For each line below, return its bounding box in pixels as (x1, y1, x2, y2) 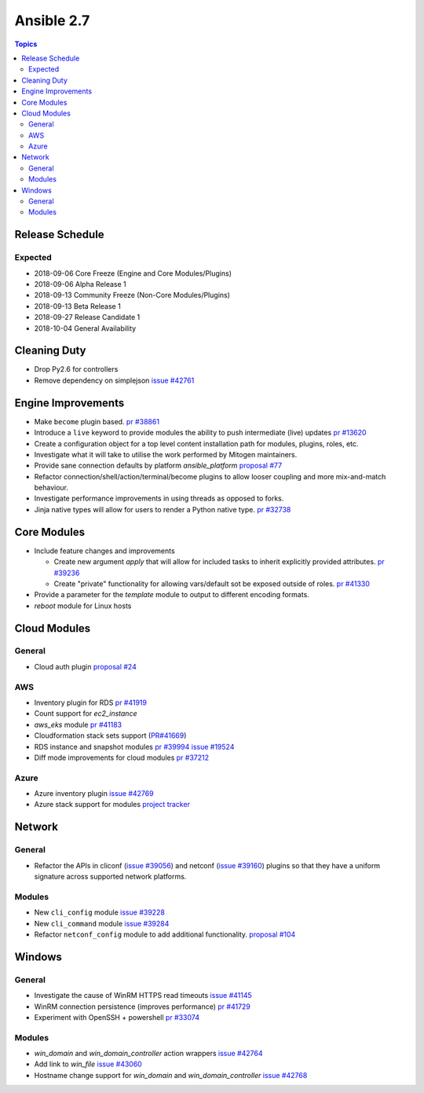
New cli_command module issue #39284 (34, 919, 170, 928)
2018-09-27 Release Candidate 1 (34, 313, 141, 322)
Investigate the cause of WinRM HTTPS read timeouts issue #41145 (34, 991, 253, 1000)
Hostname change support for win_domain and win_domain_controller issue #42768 (34, 1070, 308, 1080)
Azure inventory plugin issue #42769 (34, 789, 154, 798)
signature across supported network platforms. (34, 872, 187, 882)
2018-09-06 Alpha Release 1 (34, 279, 126, 288)
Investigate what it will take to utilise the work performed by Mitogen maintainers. (34, 449, 298, 459)
